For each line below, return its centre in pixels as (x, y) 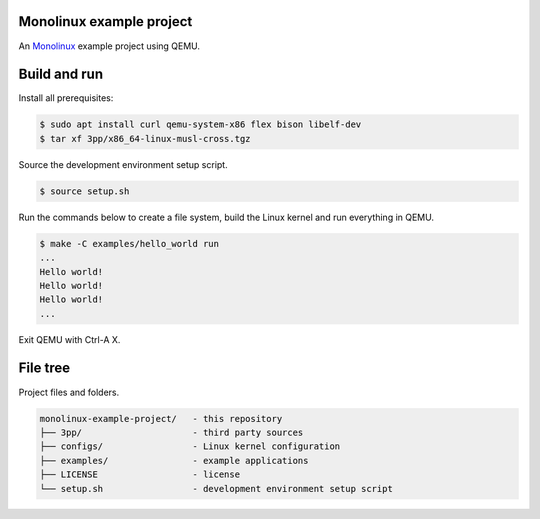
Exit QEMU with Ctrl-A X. (69, 339)
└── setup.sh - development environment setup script (216, 488)
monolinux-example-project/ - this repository (161, 418)
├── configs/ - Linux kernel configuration (190, 446)
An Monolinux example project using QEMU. (109, 46)
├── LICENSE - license (139, 474)
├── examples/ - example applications (174, 460)
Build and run (61, 74)
